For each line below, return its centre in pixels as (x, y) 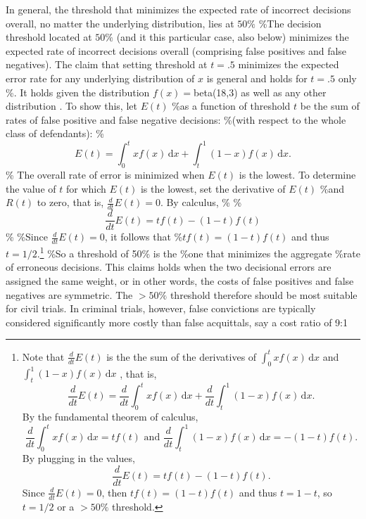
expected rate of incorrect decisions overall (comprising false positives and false (176, 50)
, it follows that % (144, 237)
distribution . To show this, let (71, 106)
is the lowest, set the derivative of (213, 188)
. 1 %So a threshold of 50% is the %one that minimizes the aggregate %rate (198, 252)
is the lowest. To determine (297, 175)
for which (86, 188)
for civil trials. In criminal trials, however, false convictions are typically (161, 308)
